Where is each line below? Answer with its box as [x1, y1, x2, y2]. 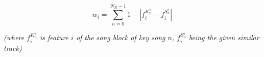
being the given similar [188, 32, 259, 43]
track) [4, 42, 22, 53]
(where [4, 32, 25, 43]
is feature [40, 32, 69, 43]
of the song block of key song [76, 32, 165, 43]
